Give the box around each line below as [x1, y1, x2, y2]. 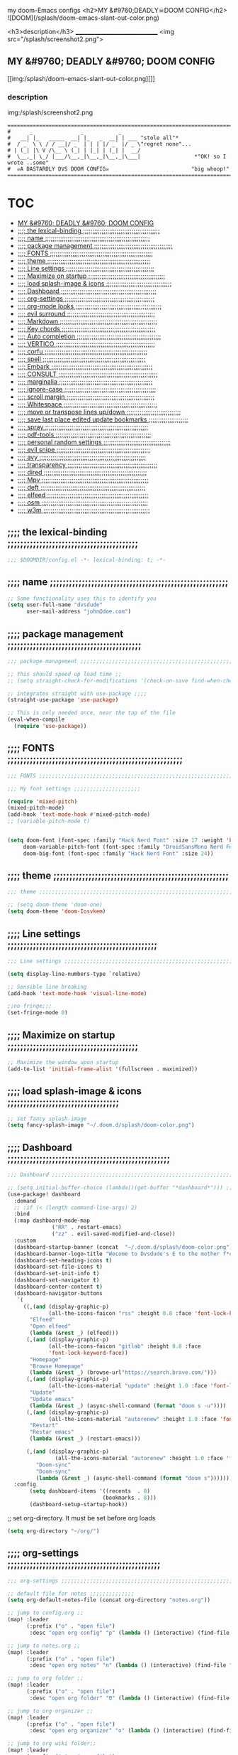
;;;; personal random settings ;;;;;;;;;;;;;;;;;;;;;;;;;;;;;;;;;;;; [17, 438, 171, 446]
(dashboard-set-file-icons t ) [13, 1263, 103, 1271]
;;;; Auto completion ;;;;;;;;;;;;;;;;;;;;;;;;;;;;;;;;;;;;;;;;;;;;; [17, 332, 161, 340]
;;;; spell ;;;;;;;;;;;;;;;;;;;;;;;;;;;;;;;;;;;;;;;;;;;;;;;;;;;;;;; [17, 355, 146, 363]
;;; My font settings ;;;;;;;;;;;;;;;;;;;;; [7, 785, 141, 792]
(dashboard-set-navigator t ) [13, 1277, 100, 1284]
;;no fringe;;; [7, 1002, 52, 1010]
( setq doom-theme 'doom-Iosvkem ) [7, 908, 106, 916]
